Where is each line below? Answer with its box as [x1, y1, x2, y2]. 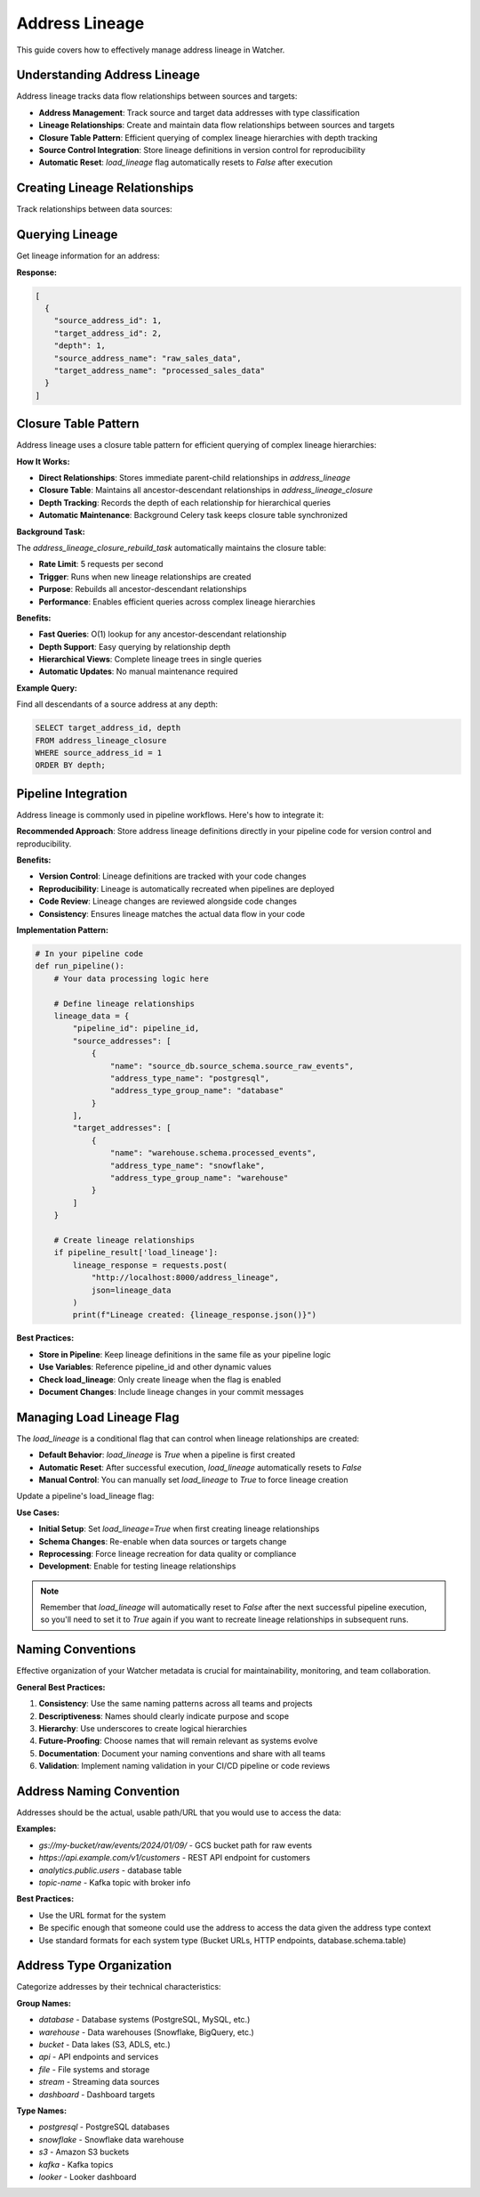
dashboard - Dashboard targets [38, 2088, 156, 2100]
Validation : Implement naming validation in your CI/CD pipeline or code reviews [38, 1761, 331, 1771]
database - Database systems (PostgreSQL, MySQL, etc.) [38, 2015, 251, 2025]
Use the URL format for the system [38, 1909, 166, 1920]
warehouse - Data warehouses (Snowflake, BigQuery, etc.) [38, 2026, 255, 2038]
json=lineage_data [91, 1285, 172, 1295]
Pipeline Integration [16, 786, 128, 801]
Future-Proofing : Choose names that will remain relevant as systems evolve [38, 1736, 318, 1747]
